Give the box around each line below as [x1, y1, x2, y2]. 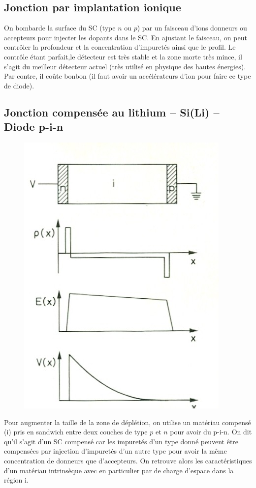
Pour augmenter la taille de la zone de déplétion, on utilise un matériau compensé [4, 417, 251, 427]
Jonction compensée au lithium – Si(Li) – [4, 104, 220, 119]
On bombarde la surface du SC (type [4, 23, 116, 33]
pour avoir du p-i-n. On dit [170, 427, 252, 437]
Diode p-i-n [4, 119, 64, 134]
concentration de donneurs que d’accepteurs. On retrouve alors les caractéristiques [4, 455, 252, 465]
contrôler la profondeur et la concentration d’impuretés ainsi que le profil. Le [4, 42, 236, 52]
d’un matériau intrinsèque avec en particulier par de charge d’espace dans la [4, 465, 234, 475]
